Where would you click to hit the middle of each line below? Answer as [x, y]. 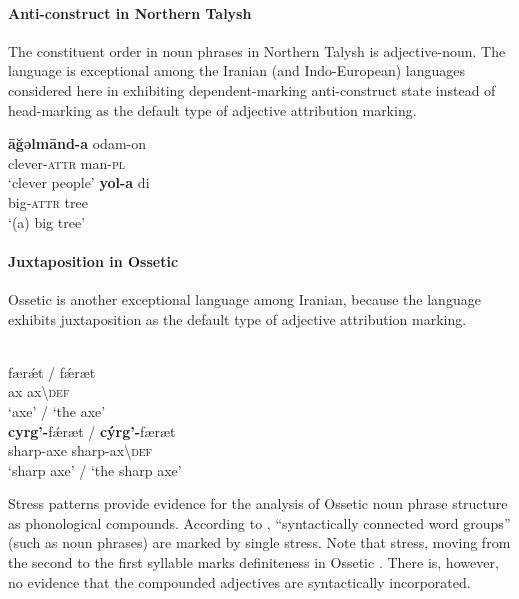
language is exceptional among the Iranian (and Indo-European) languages [237, 70]
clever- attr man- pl [67, 162]
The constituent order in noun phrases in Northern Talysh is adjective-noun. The [257, 50]
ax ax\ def [39, 391]
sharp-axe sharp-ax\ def [80, 450]
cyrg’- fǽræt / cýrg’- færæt [92, 430]
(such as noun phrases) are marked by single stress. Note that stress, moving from [259, 542]
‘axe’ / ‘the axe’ [57, 410]
